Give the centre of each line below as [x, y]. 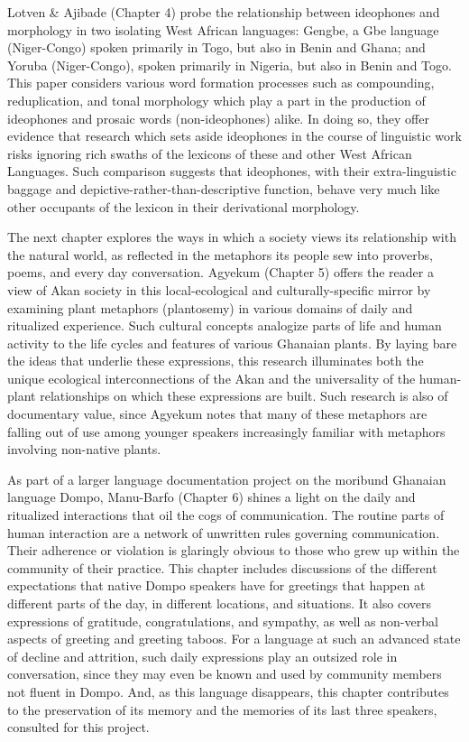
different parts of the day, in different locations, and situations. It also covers [220, 603]
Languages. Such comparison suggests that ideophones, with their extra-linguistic [232, 171]
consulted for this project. [78, 727]
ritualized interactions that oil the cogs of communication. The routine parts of [226, 515]
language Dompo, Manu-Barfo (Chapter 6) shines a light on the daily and [212, 497]
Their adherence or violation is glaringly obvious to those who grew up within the [234, 550]
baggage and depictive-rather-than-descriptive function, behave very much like [224, 188]
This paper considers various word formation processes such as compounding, [221, 83]
